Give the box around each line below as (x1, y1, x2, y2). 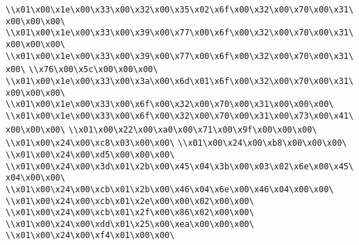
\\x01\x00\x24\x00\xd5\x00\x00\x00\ (6, 149, 175, 160)
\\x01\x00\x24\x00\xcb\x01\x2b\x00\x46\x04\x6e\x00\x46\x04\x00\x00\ (6, 184, 334, 194)
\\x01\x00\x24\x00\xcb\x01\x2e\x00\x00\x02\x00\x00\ (6, 196, 254, 206)
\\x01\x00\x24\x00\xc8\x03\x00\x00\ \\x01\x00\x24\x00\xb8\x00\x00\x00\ (6, 138, 347, 149)
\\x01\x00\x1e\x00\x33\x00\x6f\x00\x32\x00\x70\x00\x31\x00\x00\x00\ (6, 99, 334, 110)
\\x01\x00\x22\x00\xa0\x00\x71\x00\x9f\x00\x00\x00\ (68, 124, 317, 135)
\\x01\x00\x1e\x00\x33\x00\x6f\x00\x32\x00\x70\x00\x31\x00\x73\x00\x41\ (6, 110, 354, 121)
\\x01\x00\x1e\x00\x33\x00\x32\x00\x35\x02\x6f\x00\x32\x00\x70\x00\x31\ (6, 5, 354, 15)
